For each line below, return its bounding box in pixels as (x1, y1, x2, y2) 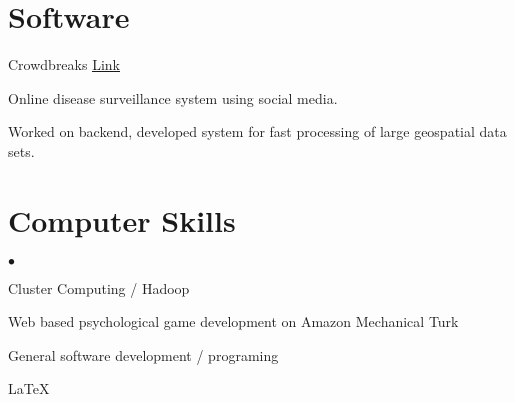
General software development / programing (8, 344, 279, 365)
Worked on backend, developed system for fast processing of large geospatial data (8, 121, 507, 142)
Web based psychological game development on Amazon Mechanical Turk (8, 311, 459, 332)
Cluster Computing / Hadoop (8, 277, 190, 298)
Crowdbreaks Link (8, 54, 120, 75)
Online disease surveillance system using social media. (8, 87, 338, 108)
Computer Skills (8, 199, 236, 240)
